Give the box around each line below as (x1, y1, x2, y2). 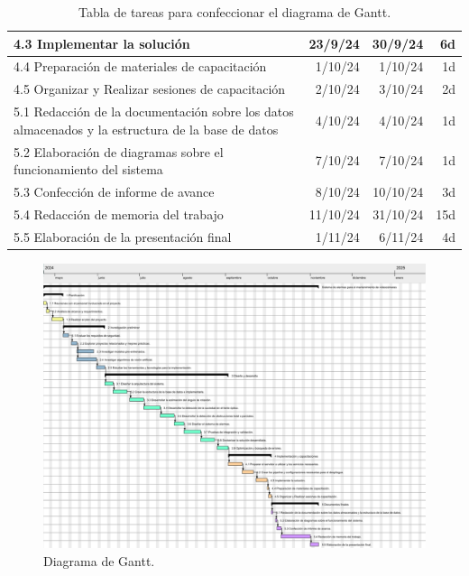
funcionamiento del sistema (14, 160, 163, 179)
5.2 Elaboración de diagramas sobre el (14, 142, 224, 161)
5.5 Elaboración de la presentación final (14, 227, 232, 246)
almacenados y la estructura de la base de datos (14, 119, 279, 138)
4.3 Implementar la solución (14, 33, 190, 52)
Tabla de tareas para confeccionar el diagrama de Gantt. (78, 3, 391, 21)
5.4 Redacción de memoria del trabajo (14, 204, 224, 223)
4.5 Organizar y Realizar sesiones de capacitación (14, 79, 286, 98)
